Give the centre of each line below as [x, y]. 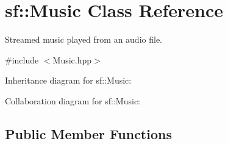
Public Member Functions [88, 133]
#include [22, 59]
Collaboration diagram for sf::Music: [73, 100]
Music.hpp [72, 59]
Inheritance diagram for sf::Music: [68, 80]
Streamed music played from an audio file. [84, 39]
